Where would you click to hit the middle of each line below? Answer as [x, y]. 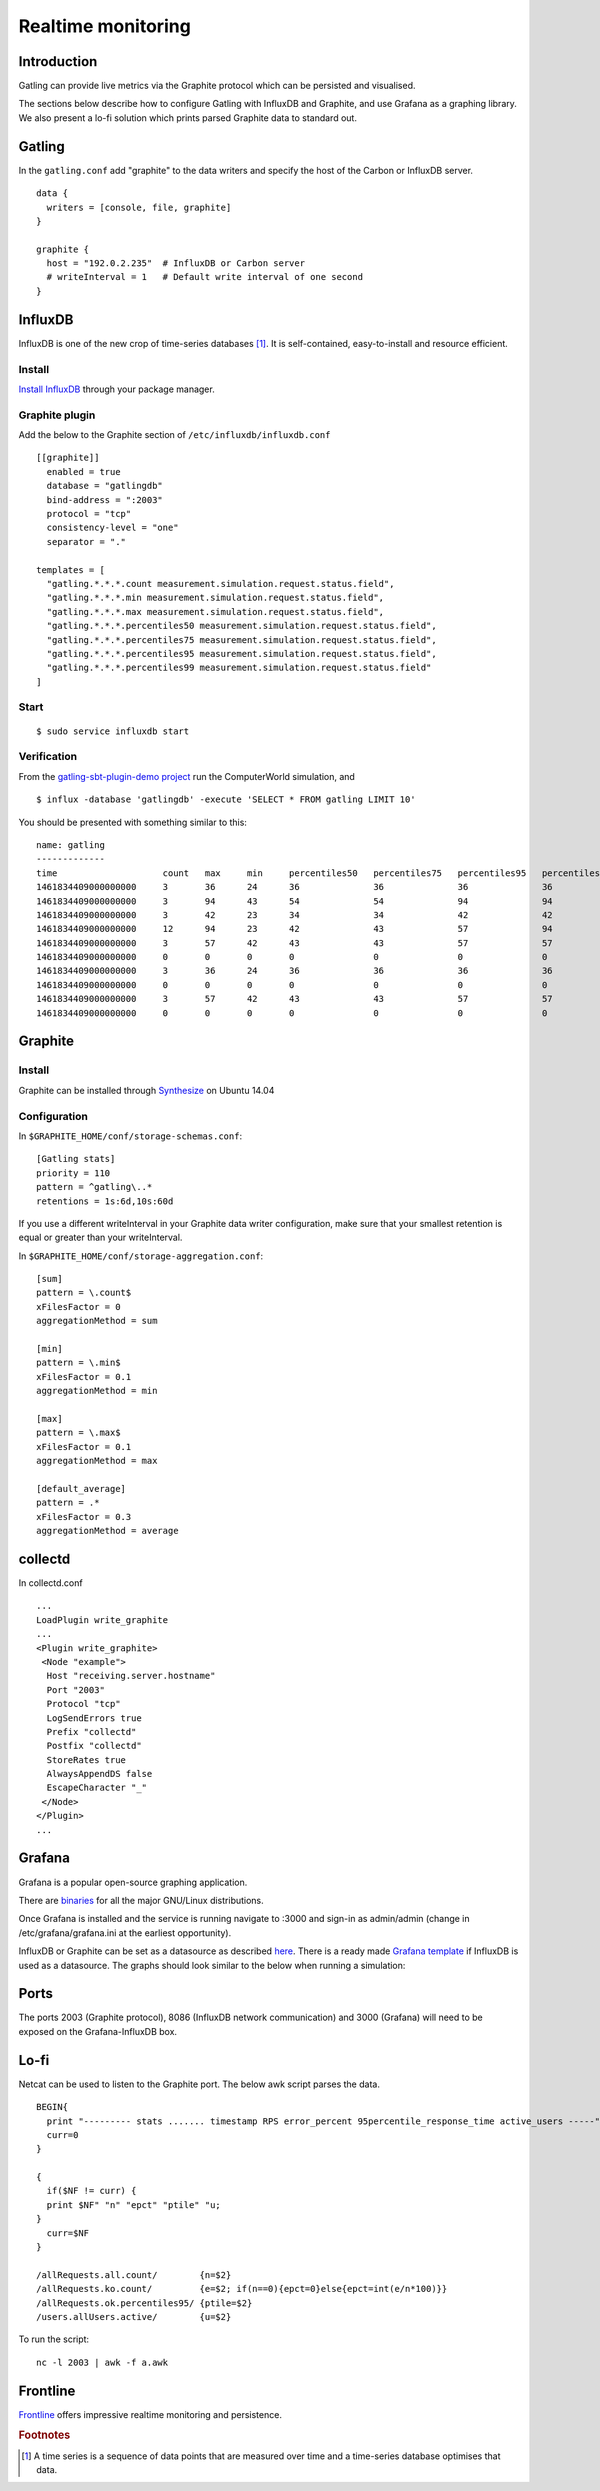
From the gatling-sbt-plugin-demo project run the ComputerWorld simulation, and [186, 776]
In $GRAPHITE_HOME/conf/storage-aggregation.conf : [141, 1256]
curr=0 [62, 2134]
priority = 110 [73, 1173]
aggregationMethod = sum [97, 1321]
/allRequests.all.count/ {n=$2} [134, 2274]
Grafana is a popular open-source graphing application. [133, 1882]
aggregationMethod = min [97, 1391]
